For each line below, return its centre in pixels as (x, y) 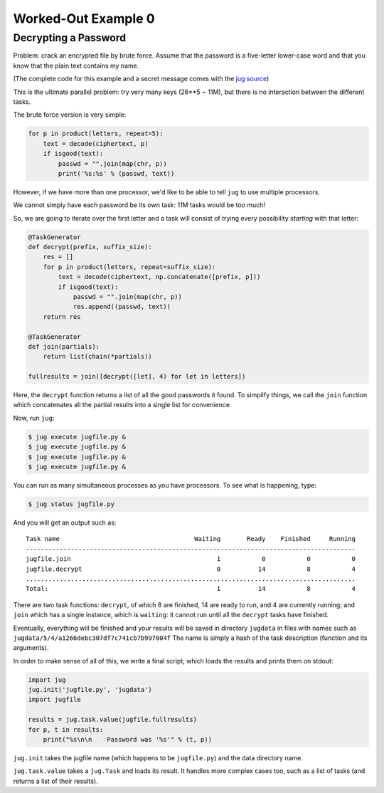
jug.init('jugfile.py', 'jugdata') (90, 690)
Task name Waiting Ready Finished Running (191, 539)
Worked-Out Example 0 (84, 19)
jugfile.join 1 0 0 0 (191, 559)
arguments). (31, 648)
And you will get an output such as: (65, 522)
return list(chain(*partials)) (97, 357)
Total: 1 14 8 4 (191, 589)
